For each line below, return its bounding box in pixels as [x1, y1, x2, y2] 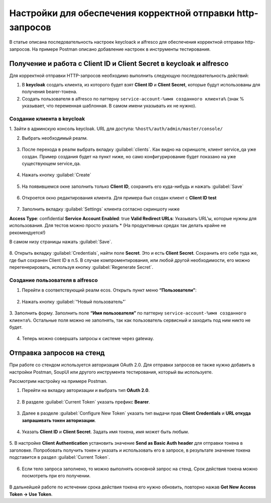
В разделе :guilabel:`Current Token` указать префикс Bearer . [22, 398, 151, 405]
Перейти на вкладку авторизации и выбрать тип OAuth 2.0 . [22, 387, 150, 393]
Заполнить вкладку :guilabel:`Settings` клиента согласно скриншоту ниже [22, 206, 180, 212]
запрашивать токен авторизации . [22, 417, 96, 423]
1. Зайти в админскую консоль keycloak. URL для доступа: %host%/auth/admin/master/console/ [9, 126, 223, 132]
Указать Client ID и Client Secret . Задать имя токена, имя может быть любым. [22, 429, 189, 435]
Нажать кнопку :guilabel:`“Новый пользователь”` [22, 298, 126, 305]
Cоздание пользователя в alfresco [9, 276, 98, 283]
